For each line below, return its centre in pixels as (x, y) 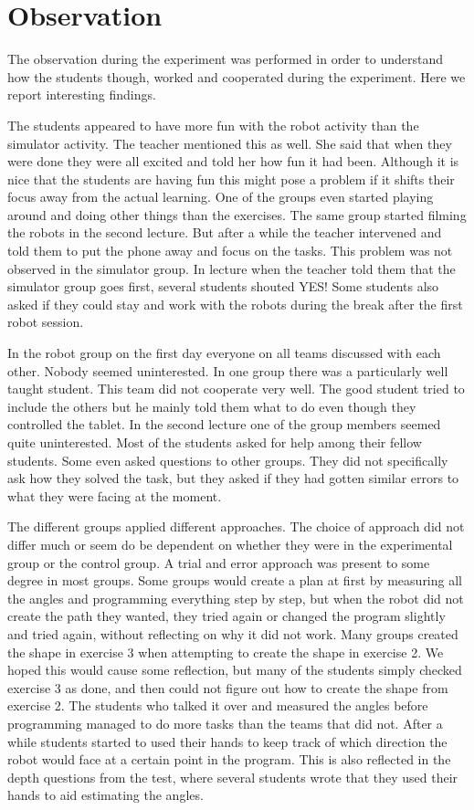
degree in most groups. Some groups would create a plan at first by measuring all (235, 580)
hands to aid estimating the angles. (105, 795)
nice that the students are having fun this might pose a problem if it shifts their (231, 179)
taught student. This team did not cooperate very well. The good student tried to (236, 389)
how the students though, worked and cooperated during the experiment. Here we (237, 76)
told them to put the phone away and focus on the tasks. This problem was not (230, 251)
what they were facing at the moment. (115, 495)
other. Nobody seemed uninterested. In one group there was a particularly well (228, 370)
